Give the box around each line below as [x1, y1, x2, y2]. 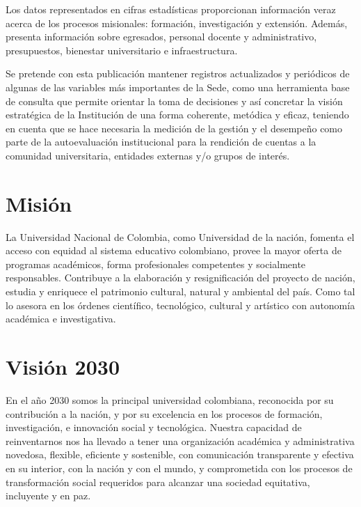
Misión [6, 189, 72, 217]
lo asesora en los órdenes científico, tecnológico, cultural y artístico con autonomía [6, 297, 355, 312]
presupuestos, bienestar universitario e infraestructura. [6, 42, 238, 57]
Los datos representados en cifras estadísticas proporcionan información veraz [6, 2, 336, 16]
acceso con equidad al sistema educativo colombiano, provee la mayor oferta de [6, 243, 342, 258]
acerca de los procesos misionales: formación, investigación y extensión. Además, [6, 15, 348, 30]
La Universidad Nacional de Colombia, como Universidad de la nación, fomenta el [6, 229, 355, 244]
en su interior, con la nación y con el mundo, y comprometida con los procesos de [6, 460, 353, 475]
